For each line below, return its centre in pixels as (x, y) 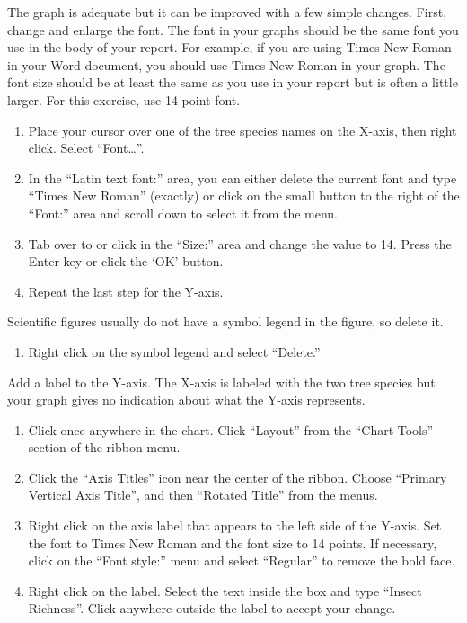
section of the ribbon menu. (104, 447)
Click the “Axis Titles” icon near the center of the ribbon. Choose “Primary (238, 477)
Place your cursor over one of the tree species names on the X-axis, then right (242, 130)
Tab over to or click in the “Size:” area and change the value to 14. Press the (240, 243)
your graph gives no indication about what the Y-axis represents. (186, 400)
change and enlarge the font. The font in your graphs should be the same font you (233, 29)
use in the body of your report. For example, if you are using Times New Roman (229, 47)
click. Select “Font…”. (86, 148)
